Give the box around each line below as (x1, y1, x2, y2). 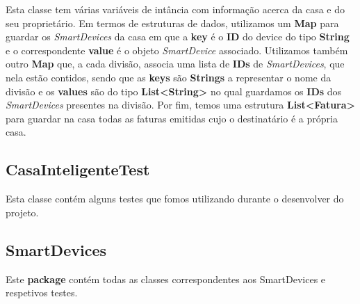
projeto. (6, 205, 39, 219)
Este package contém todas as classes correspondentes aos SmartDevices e (6, 271, 326, 286)
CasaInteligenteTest (6, 159, 150, 180)
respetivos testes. (6, 285, 78, 300)
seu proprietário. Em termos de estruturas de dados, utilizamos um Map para (6, 15, 339, 30)
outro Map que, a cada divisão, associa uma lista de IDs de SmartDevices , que (6, 56, 345, 71)
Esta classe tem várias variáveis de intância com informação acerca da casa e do (6, 2, 345, 16)
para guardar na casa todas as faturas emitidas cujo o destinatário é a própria (6, 111, 338, 125)
